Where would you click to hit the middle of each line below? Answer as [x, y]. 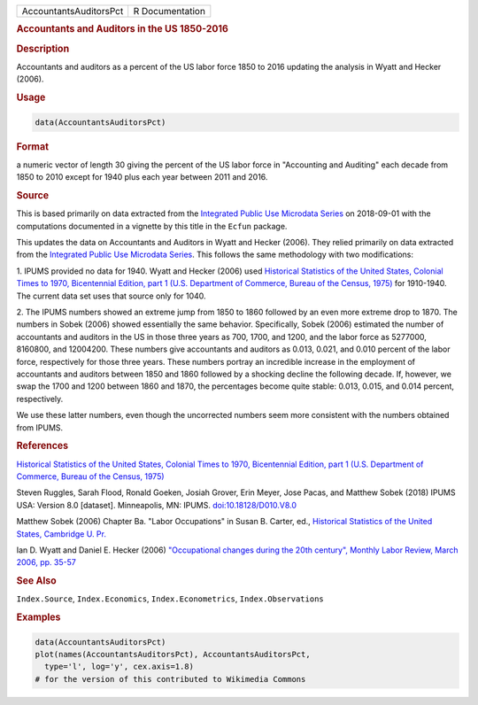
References [42, 445]
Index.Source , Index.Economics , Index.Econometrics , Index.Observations [170, 599]
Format [32, 146]
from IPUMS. [40, 427]
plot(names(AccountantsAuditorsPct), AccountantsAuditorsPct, [173, 654]
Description [43, 49]
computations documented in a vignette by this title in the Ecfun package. [152, 226]
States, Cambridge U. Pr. [61, 534]
